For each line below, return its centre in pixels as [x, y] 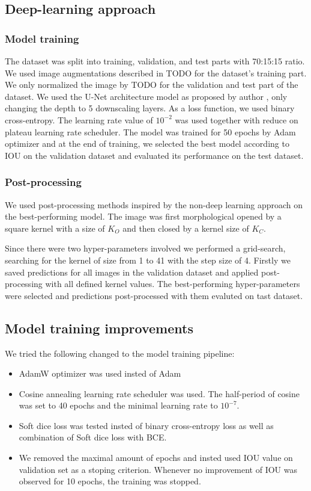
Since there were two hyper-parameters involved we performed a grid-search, [145, 248]
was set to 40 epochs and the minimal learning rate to [118, 405]
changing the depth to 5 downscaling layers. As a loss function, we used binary [150, 108]
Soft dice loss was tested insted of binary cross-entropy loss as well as [146, 425]
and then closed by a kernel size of [186, 228]
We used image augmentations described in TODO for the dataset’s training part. [156, 73]
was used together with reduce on [237, 119]
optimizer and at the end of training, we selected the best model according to [147, 144]
